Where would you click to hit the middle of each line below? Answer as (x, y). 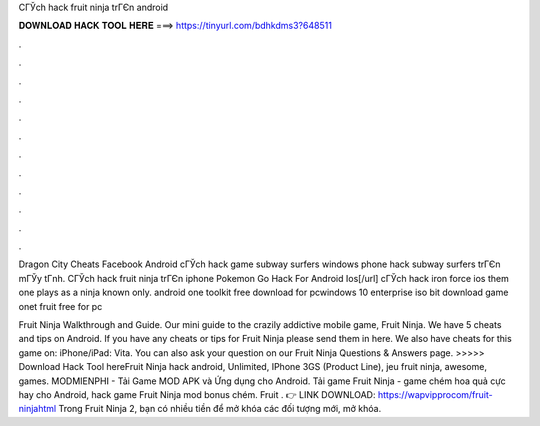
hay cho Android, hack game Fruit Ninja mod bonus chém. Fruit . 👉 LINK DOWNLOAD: (197, 394)
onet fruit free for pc (60, 306)
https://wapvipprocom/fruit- (435, 394)
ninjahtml (37, 409)
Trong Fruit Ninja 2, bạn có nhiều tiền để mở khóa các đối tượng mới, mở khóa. (220, 409)
